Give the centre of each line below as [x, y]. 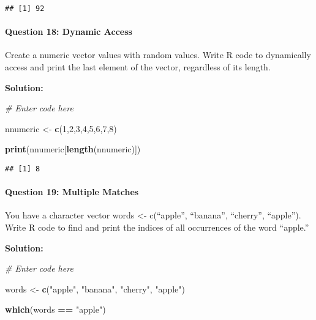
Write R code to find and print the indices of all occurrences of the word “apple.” [157, 227]
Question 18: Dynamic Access [69, 32]
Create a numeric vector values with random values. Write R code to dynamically [158, 55]
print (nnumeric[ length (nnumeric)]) [73, 149]
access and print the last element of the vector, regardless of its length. [138, 67]
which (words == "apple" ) [55, 309]
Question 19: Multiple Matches [72, 192]
